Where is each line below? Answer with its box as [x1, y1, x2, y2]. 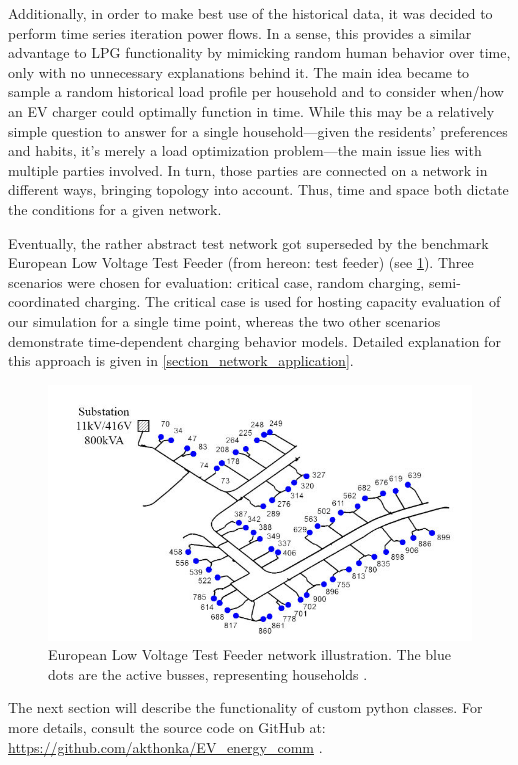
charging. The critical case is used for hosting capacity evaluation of [84, 291, 501, 312]
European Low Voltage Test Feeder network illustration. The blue [48, 644, 452, 665]
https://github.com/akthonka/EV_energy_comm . [8, 736, 323, 757]
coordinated [8, 291, 81, 312]
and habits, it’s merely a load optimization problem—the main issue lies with [8, 140, 482, 161]
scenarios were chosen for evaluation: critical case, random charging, [8, 271, 425, 292]
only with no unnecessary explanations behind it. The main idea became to [8, 61, 470, 82]
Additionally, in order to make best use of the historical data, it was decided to [8, 3, 493, 23]
